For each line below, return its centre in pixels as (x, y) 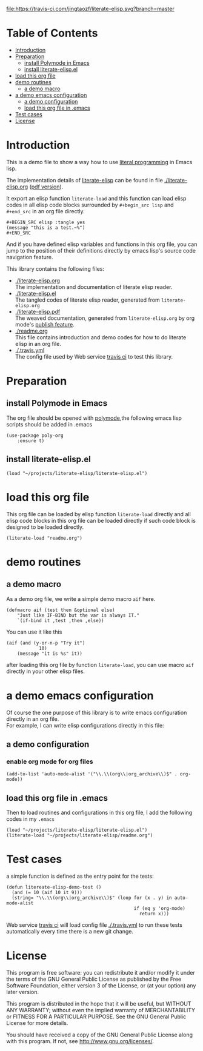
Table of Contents (52, 33)
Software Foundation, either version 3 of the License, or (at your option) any (101, 985)
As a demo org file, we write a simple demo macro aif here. (81, 598)
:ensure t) (31, 441)
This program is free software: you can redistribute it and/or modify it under (101, 972)
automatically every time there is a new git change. (70, 931)
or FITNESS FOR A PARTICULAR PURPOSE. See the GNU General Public (96, 1016)
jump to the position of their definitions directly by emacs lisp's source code (101, 250)
